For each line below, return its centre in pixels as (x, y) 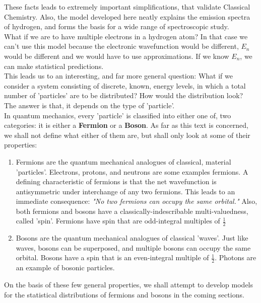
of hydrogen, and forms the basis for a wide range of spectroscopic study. (117, 26)
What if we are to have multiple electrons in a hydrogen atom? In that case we (126, 36)
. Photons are (236, 257)
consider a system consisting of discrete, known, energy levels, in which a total (125, 85)
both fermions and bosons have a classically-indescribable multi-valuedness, (132, 211)
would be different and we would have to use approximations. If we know (117, 56)
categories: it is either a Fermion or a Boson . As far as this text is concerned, (126, 125)
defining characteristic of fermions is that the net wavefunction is (116, 181)
